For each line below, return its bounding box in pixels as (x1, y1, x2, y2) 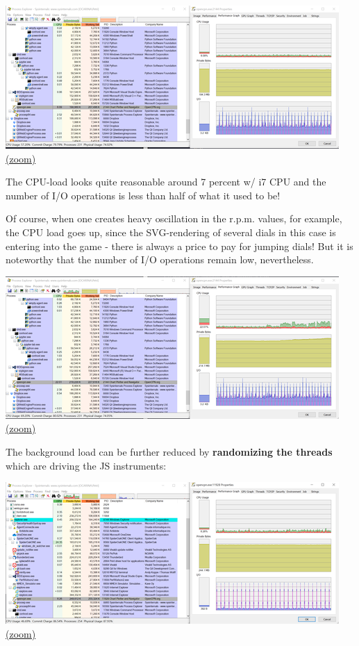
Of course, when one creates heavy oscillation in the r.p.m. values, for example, (6, 211, 342, 226)
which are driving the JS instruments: (6, 458, 167, 472)
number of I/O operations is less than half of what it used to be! (6, 188, 281, 202)
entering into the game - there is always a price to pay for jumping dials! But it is (6, 238, 353, 253)
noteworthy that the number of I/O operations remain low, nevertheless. (6, 252, 314, 267)
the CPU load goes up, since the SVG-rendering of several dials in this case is (6, 224, 336, 239)
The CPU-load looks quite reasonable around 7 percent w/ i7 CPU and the (6, 174, 326, 189)
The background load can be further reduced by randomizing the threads (6, 444, 333, 458)
